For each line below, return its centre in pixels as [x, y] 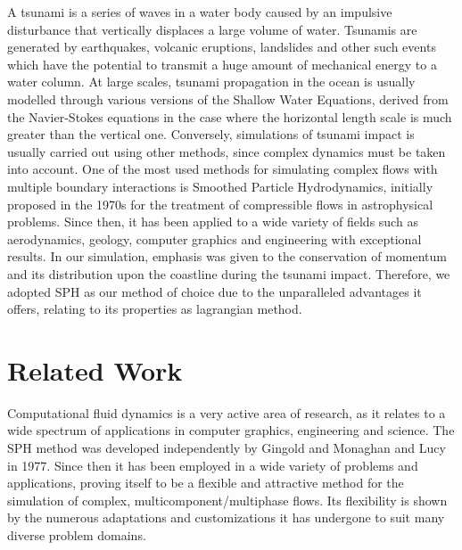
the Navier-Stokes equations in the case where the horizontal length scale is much [230, 116]
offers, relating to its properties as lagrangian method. [155, 309]
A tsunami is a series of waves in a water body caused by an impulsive [200, 12]
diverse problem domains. [77, 534]
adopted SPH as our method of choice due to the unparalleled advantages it [214, 291]
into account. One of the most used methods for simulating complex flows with [223, 169]
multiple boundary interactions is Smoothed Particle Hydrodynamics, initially [220, 186]
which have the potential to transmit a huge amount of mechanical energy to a [222, 64]
